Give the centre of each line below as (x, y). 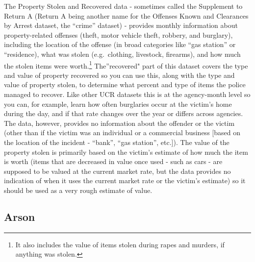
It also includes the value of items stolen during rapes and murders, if (120, 244)
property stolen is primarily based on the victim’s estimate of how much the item (126, 152)
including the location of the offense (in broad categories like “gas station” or (120, 44)
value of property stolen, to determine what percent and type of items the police (125, 84)
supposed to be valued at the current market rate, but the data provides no (117, 171)
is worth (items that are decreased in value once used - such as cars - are (113, 161)
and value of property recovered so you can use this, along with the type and (119, 75)
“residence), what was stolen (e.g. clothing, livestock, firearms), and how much (122, 54)
